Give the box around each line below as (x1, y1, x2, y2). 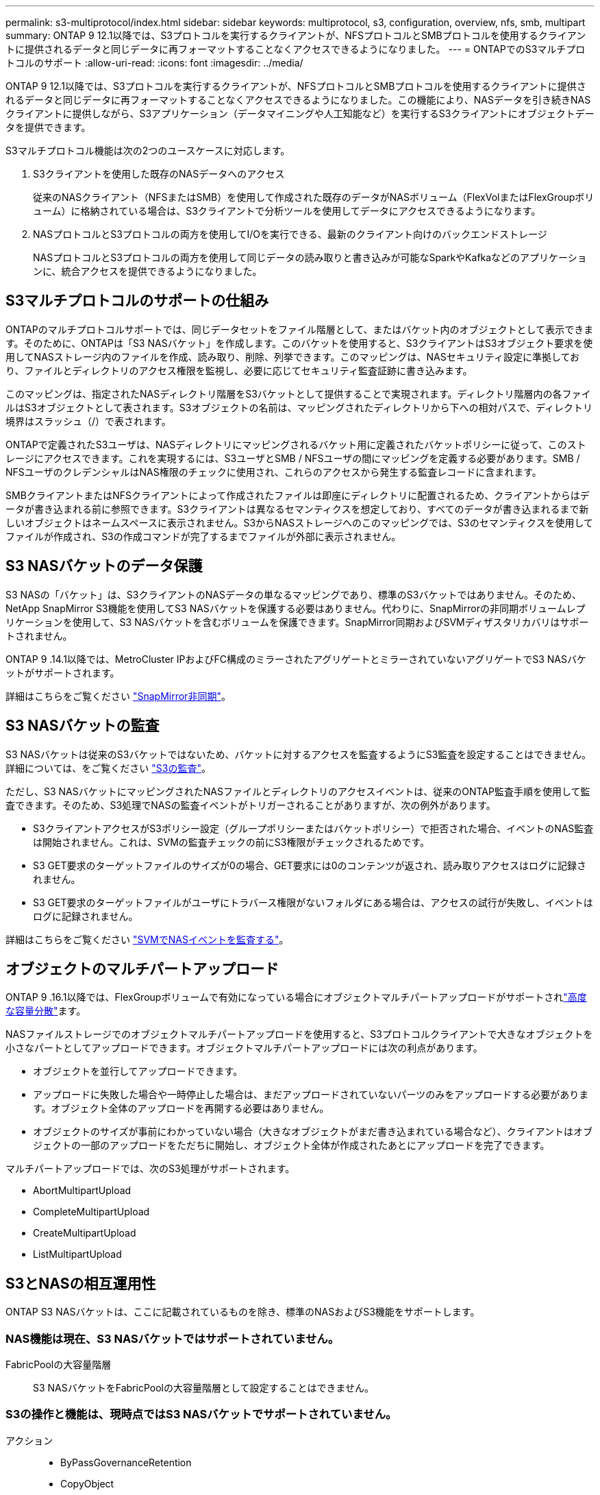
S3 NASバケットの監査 (5, 717, 160, 735)
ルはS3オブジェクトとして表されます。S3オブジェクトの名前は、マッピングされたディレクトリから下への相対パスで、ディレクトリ (5, 401, 592, 413)
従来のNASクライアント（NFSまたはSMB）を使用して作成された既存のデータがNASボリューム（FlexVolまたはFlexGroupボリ (33, 191, 595, 203)
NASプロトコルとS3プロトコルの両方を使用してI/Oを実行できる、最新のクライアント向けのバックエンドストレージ (33, 228, 547, 240)
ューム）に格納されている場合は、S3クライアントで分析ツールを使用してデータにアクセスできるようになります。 (33, 205, 541, 217)
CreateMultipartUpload (33, 1227, 136, 1239)
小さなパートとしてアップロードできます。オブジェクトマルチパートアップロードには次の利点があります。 (5, 1042, 483, 1054)
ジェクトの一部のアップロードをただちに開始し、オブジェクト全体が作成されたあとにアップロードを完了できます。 (33, 1139, 550, 1152)
